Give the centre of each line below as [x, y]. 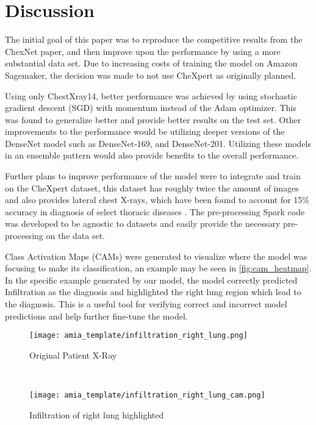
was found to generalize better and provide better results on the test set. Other [153, 119]
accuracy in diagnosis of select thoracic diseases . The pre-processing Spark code [155, 211]
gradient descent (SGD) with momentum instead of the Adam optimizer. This [151, 108]
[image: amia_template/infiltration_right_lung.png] [138, 336]
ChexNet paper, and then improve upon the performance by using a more [143, 51]
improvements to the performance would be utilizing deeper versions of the [145, 131]
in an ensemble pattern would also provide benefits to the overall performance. [152, 155]
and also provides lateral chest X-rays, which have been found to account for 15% [157, 200]
